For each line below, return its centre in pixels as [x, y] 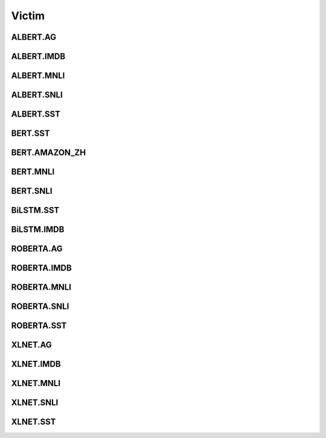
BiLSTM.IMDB [38, 230]
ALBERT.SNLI [37, 95]
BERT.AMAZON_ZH [49, 153]
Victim [28, 16]
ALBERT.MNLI [38, 76]
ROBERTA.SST [39, 326]
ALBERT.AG [34, 37]
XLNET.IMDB [36, 364]
